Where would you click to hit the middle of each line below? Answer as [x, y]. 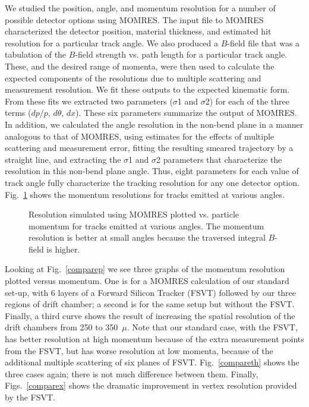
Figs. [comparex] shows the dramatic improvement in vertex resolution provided [151, 385]
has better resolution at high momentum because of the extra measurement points [154, 339]
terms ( [18, 113]
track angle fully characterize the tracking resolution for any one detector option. [152, 182]
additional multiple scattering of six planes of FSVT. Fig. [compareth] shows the [152, 362]
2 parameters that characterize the [219, 159]
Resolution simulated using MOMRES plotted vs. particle [134, 214]
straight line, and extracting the [63, 159]
